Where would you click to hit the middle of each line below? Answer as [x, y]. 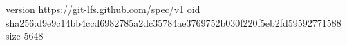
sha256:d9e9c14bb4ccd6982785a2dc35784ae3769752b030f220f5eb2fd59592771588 [173, 22]
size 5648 [25, 36]
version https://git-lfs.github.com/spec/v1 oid [103, 9]
